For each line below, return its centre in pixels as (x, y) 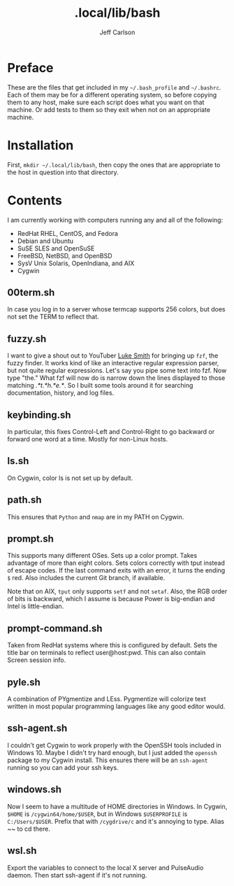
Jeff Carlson (117, 32)
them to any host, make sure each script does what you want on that (106, 102)
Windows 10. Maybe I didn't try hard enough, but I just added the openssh (112, 752)
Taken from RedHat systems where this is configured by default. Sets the (112, 645)
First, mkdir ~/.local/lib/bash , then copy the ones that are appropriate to (114, 164)
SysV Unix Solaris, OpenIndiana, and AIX (76, 263)
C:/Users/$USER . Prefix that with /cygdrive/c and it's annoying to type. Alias (116, 821)
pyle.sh (24, 682)
